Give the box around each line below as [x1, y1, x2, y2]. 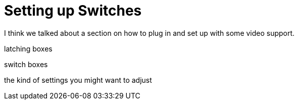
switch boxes [4, 60, 48, 69]
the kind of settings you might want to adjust [4, 75, 152, 84]
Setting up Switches [4, 2, 142, 19]
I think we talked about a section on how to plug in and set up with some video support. [4, 28, 295, 37]
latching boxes [4, 44, 53, 53]
